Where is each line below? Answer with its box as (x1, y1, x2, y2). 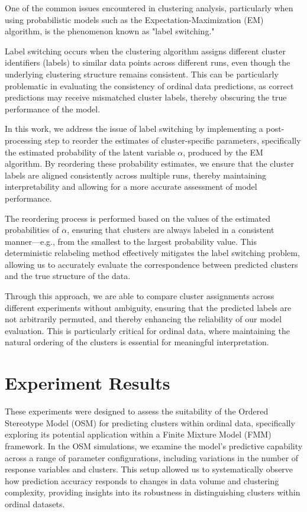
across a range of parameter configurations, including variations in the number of (5, 451, 299, 464)
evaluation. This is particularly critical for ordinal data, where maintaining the (5, 324, 290, 336)
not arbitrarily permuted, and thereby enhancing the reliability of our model (5, 313, 282, 325)
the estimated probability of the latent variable (5, 145, 175, 158)
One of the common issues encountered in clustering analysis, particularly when (5, 2, 293, 14)
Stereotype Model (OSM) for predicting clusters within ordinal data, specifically (5, 416, 295, 429)
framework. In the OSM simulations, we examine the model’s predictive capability (5, 439, 303, 452)
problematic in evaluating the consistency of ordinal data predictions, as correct (5, 79, 294, 92)
